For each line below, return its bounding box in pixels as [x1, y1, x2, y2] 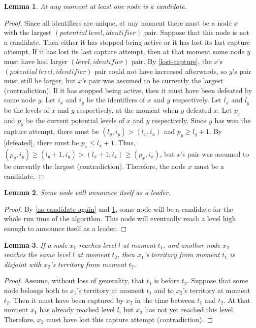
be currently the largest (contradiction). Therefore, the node [4, 161, 186, 171]
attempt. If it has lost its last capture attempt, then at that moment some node [4, 46, 245, 57]
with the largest [4, 27, 52, 37]
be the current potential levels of [26, 115, 125, 125]
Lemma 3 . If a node [4, 239, 67, 250]
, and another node [163, 239, 221, 250]
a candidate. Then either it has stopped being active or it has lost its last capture [4, 36, 250, 47]
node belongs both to [4, 285, 68, 295]
